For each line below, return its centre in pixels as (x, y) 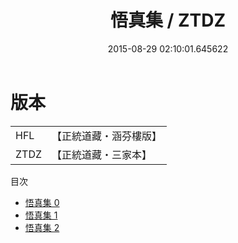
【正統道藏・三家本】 (102, 154)
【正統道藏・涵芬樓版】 (107, 136)
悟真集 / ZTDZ (168, 20)
